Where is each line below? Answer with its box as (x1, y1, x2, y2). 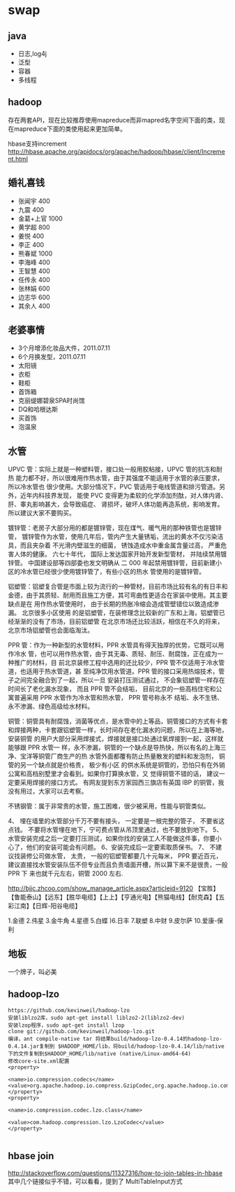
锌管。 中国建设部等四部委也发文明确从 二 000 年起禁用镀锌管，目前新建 (8, 559, 216, 567)
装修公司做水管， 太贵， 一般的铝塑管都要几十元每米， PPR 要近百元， (20, 852, 222, 860)
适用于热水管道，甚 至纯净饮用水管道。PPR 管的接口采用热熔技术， (26, 667, 219, 675)
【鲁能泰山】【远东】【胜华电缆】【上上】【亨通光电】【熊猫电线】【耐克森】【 (8, 893, 219, 902)
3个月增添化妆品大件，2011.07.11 (17, 344, 110, 352)
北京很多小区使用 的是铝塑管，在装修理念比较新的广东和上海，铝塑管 (21, 608, 219, 617)
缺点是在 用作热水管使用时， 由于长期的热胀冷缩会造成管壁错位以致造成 (8, 600, 213, 608)
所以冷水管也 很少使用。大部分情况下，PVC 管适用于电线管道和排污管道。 (8, 482, 220, 491)
